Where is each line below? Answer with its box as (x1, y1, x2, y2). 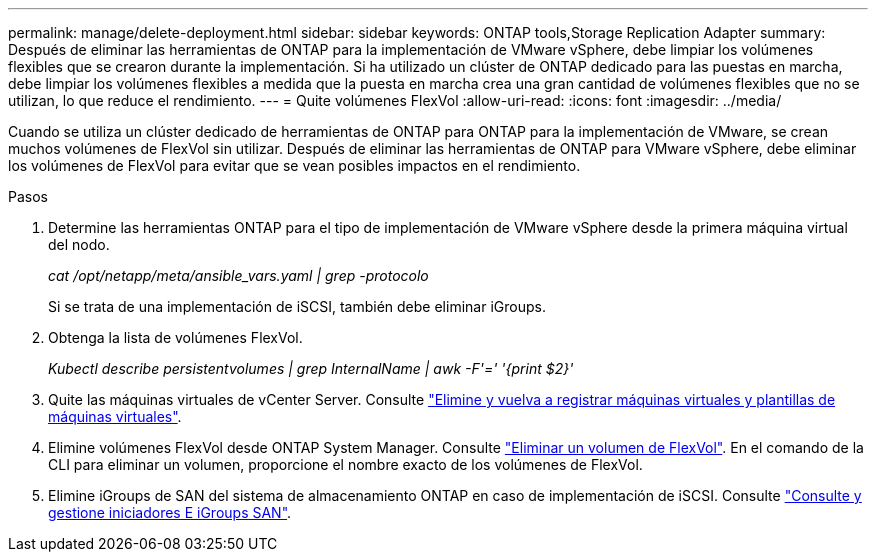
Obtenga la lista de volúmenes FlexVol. (48, 329, 303, 346)
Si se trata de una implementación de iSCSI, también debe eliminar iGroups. (48, 298, 546, 315)
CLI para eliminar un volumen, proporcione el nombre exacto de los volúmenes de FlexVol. (48, 456, 643, 473)
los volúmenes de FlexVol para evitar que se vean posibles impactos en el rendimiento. (8, 157, 581, 174)
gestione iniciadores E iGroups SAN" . (48, 504, 292, 521)
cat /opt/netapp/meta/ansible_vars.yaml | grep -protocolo (48, 267, 429, 284)
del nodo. (48, 236, 110, 253)
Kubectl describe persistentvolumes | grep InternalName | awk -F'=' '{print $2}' (48, 360, 574, 377)
